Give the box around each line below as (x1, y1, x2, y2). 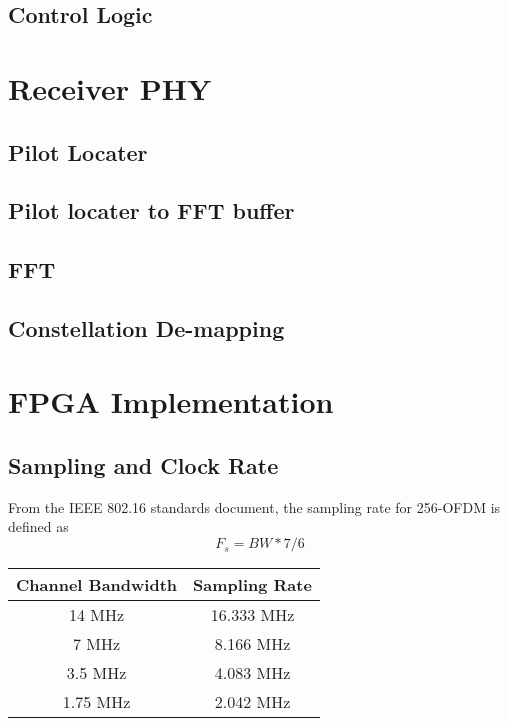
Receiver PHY (8, 67, 212, 108)
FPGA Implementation (8, 381, 334, 422)
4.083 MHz (214, 661, 291, 685)
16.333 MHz (210, 603, 295, 627)
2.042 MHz (214, 690, 291, 714)
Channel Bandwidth (16, 573, 178, 597)
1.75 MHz (62, 690, 131, 714)
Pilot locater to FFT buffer (8, 195, 295, 226)
